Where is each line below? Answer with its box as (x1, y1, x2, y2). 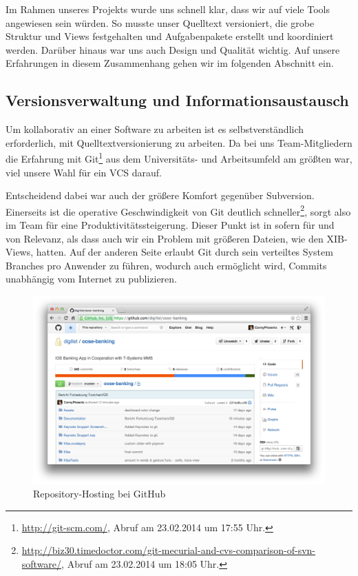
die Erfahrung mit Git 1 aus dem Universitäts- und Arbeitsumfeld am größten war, (6, 150, 352, 166)
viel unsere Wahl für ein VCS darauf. (6, 165, 162, 179)
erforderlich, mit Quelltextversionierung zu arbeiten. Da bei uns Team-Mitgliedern (6, 135, 352, 150)
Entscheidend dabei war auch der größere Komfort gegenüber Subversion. (6, 188, 315, 203)
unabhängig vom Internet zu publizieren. (6, 271, 178, 286)
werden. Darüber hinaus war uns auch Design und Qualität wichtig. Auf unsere (6, 42, 340, 56)
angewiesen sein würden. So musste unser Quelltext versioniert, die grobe (6, 15, 315, 30)
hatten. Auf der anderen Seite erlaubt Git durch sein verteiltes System (36, 245, 333, 259)
